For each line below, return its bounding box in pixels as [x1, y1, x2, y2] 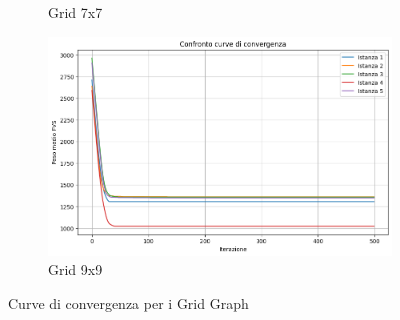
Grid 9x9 [48, 259, 103, 280]
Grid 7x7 [48, 2, 103, 22]
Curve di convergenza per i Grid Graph [8, 292, 249, 313]
